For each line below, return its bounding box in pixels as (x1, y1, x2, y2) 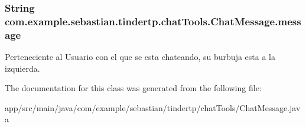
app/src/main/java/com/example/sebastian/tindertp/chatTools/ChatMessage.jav (5, 101, 301, 113)
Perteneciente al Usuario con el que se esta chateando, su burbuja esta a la (5, 51, 275, 63)
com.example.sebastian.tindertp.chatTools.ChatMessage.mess (5, 14, 301, 28)
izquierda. (5, 62, 40, 74)
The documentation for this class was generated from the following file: (5, 82, 262, 94)
